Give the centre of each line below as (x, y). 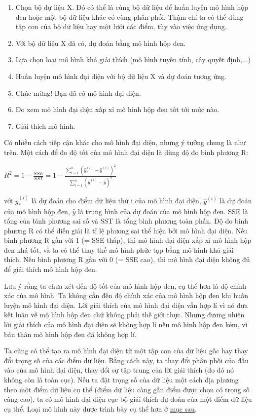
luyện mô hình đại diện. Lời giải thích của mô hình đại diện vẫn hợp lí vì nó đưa (126, 305)
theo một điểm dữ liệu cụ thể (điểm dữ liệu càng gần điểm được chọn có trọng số (127, 389)
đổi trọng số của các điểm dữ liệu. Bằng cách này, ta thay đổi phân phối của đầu (127, 360)
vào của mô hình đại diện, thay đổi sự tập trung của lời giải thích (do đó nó (119, 370)
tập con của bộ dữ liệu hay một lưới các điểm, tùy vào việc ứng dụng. (121, 26)
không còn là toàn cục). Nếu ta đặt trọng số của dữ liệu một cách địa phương (121, 380)
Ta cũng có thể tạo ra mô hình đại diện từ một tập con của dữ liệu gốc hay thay (126, 351)
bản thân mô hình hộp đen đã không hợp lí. (70, 334)
